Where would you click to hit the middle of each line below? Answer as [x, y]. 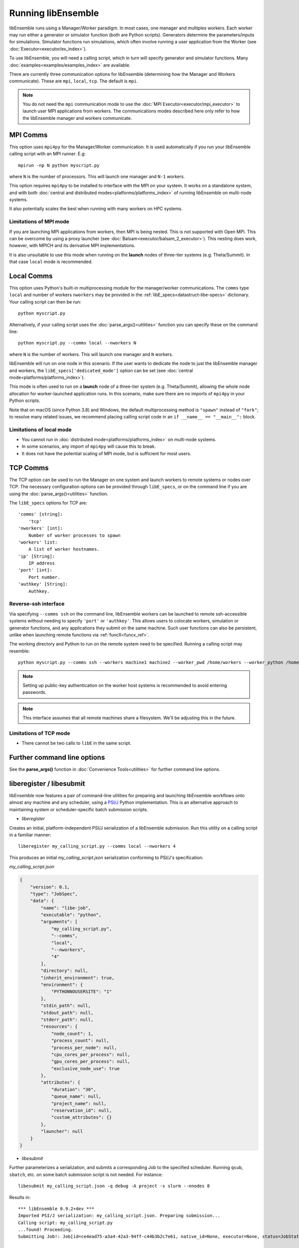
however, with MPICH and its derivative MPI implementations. [72, 246]
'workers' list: [38, 542]
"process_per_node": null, [84, 1048]
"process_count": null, [80, 1041]
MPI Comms [28, 135]
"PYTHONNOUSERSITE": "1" [81, 992]
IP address [42, 563]
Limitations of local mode [40, 429]
